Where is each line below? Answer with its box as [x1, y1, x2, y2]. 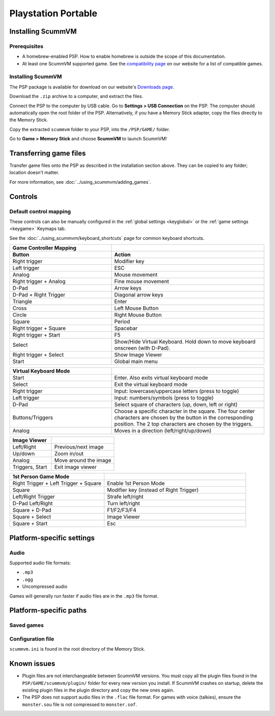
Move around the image [54, 457, 112, 464]
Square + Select [12, 513, 51, 521]
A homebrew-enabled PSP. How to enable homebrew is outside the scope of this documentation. [22, 54, 226, 60]
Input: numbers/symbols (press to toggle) [114, 394, 214, 402]
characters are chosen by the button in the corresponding [114, 414, 253, 421]
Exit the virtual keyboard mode [114, 381, 188, 388]
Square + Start [12, 520, 48, 527]
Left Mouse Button [114, 305, 159, 312]
